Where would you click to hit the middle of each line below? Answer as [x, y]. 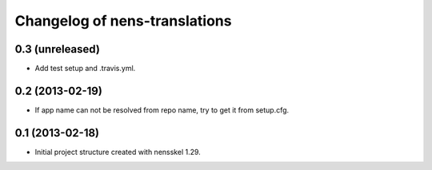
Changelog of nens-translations [123, 21]
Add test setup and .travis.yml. [85, 69]
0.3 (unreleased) [57, 49]
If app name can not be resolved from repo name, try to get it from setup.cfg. [162, 110]
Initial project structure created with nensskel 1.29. [118, 152]
